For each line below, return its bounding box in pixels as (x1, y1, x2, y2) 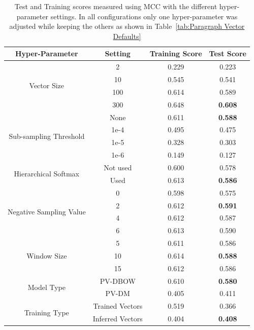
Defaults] (113, 30, 141, 41)
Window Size (26, 250, 67, 261)
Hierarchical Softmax (14, 168, 80, 179)
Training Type (24, 307, 69, 317)
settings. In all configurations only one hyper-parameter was (50, 11, 238, 21)
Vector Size (29, 80, 65, 91)
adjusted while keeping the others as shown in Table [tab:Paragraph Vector (9, 21, 245, 31)
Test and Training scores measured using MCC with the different (14, 1, 217, 11)
